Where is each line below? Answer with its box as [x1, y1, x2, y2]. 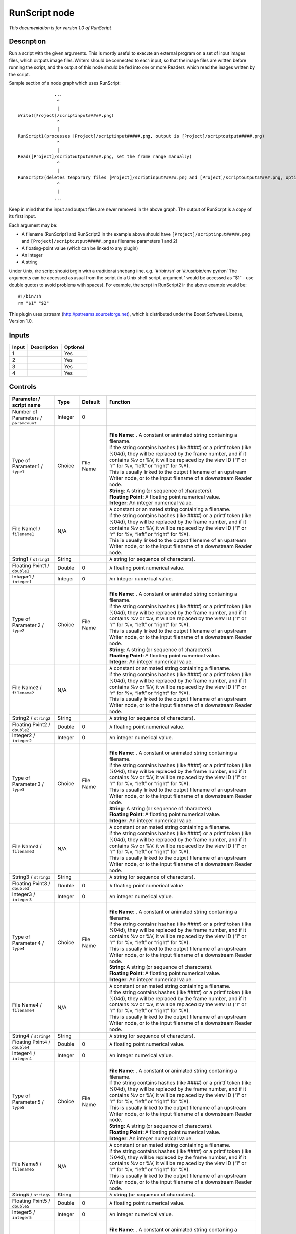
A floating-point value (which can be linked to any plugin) [21, 245, 138, 251]
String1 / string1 [12, 555, 50, 562]
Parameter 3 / [12, 781, 44, 788]
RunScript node [9, 7, 74, 18]
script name [12, 401, 41, 408]
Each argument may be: [9, 222, 58, 228]
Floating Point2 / [12, 721, 50, 728]
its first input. [9, 213, 37, 219]
